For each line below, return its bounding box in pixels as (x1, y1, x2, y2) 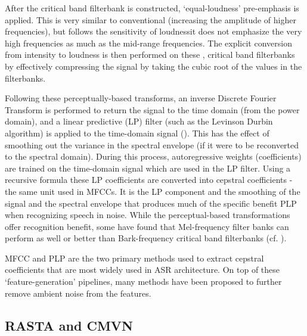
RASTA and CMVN (5, 316, 134, 334)
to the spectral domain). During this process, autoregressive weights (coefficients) (5, 150, 302, 163)
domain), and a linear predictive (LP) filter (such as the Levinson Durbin (5, 115, 273, 127)
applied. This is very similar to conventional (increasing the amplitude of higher (5, 13, 296, 26)
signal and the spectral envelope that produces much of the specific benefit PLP (5, 197, 297, 209)
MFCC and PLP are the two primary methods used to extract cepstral (5, 251, 264, 264)
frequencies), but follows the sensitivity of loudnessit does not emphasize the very (5, 25, 302, 38)
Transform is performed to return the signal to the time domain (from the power (5, 103, 300, 116)
